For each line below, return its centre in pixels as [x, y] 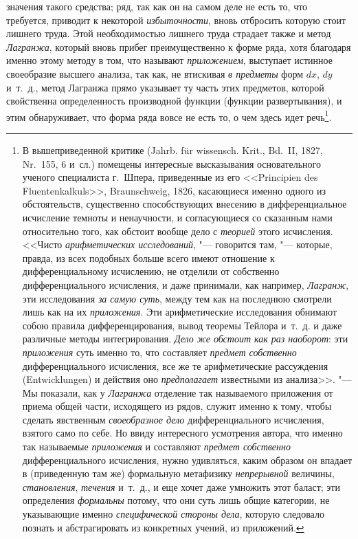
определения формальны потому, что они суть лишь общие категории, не [176, 500]
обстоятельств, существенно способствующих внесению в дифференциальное [184, 204]
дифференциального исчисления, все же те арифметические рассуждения [175, 365]
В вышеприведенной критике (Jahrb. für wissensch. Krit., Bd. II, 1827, [172, 150]
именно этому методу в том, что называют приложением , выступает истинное [169, 60]
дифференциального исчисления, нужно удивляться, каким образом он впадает [187, 460]
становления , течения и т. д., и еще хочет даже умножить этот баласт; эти [181, 486]
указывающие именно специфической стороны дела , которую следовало [173, 514]
